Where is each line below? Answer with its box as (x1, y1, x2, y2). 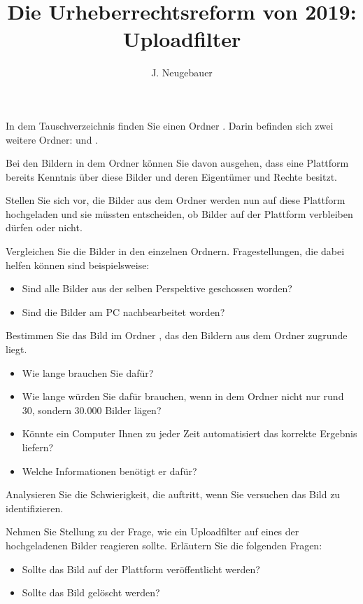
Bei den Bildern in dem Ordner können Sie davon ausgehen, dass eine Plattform (6, 156, 349, 170)
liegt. (6, 342, 27, 357)
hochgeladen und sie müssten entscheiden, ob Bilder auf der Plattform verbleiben (6, 206, 353, 221)
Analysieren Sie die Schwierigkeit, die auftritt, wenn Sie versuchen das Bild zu (6, 487, 341, 502)
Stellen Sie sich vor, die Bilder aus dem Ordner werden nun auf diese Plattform (6, 193, 346, 207)
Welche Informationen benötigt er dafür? (22, 463, 197, 478)
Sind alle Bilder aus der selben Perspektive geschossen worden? (22, 281, 292, 296)
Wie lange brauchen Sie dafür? (22, 365, 154, 380)
